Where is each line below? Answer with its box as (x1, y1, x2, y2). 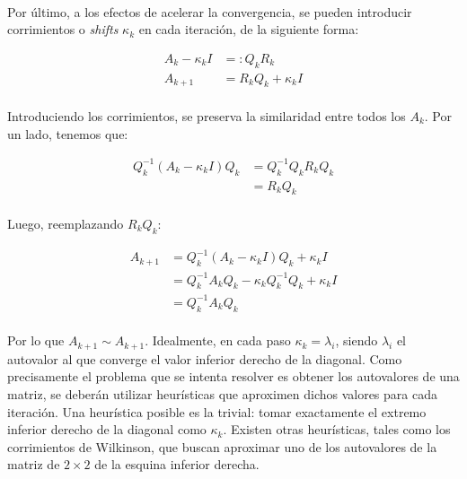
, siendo (335, 331, 378, 350)
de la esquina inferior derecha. (94, 455, 260, 474)
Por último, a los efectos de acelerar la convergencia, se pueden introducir (7, 2, 412, 21)
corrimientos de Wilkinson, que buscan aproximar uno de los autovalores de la (7, 437, 437, 456)
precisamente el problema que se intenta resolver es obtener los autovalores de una (7, 367, 460, 386)
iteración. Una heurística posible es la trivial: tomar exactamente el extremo (7, 402, 427, 421)
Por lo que (7, 331, 65, 350)
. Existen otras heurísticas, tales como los (223, 420, 451, 439)
